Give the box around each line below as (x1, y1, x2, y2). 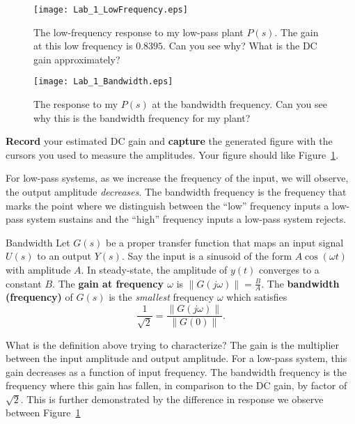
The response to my (33, 97, 118, 111)
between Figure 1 (6, 405, 81, 420)
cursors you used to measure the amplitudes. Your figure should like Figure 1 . (6, 147, 339, 162)
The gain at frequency (58, 276, 164, 290)
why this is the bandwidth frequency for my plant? (33, 110, 251, 125)
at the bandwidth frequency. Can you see (152, 97, 327, 111)
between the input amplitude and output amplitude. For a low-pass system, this (6, 351, 347, 366)
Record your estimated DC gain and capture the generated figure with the (6, 134, 333, 148)
